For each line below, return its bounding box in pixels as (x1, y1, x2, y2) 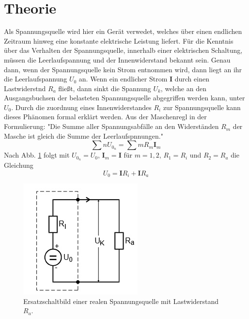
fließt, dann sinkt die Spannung (58, 83, 151, 93)
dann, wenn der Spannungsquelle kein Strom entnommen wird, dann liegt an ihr (4, 64, 242, 74)
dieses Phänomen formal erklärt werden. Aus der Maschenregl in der (4, 112, 207, 122)
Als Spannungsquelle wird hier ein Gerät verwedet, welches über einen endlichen (4, 26, 242, 36)
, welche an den (160, 83, 206, 93)
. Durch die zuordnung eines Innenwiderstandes (11, 102, 152, 112)
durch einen (174, 74, 209, 84)
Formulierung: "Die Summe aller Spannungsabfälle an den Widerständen (4, 121, 219, 131)
